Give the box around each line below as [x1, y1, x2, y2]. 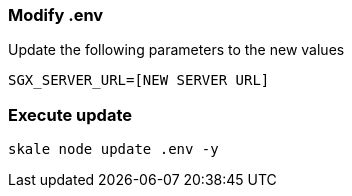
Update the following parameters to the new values [8, 41, 345, 59]
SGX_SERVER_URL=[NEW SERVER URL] [8, 72, 270, 89]
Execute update [8, 104, 132, 125]
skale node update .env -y [8, 141, 219, 158]
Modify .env [8, 5, 104, 25]
